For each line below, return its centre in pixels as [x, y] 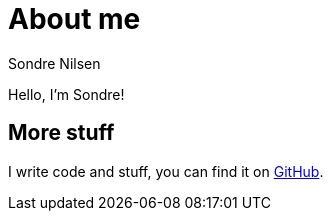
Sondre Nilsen [54, 63]
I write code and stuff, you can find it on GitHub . [166, 171]
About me [74, 19]
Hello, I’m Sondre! [66, 94]
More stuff [61, 133]
